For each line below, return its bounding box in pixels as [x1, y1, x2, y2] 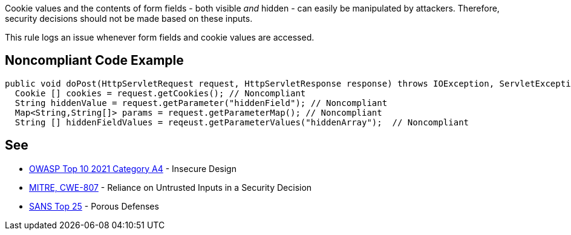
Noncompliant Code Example [5, 53, 184, 68]
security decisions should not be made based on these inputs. [5, 13, 253, 24]
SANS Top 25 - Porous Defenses [29, 200, 159, 211]
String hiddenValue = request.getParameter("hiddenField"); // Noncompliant [15, 98, 388, 108]
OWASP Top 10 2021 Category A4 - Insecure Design [29, 163, 237, 174]
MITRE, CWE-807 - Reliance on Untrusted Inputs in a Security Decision [29, 182, 312, 193]
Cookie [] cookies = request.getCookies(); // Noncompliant [15, 88, 306, 98]
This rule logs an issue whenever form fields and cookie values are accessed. [5, 32, 315, 42]
